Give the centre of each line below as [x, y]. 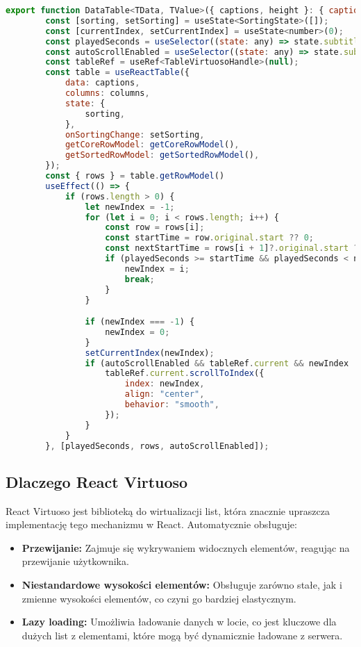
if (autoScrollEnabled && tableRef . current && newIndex [217, 363]
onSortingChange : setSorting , [135, 134]
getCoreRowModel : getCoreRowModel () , [152, 145]
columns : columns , [107, 93]
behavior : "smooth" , [172, 405]
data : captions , [102, 83]
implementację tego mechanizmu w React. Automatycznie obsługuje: [151, 524]
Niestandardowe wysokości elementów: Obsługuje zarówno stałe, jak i [182, 584]
